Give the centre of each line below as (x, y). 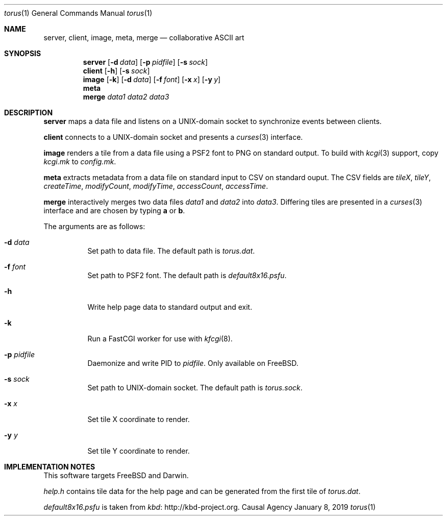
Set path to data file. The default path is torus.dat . (171, 251)
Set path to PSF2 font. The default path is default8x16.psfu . (187, 275)
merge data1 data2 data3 (126, 97)
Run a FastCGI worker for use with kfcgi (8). (160, 339)
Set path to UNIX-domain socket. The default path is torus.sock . (195, 388)
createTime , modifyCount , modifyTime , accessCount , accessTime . (156, 186)
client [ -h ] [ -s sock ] (116, 71)
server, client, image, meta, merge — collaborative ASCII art (144, 38)
